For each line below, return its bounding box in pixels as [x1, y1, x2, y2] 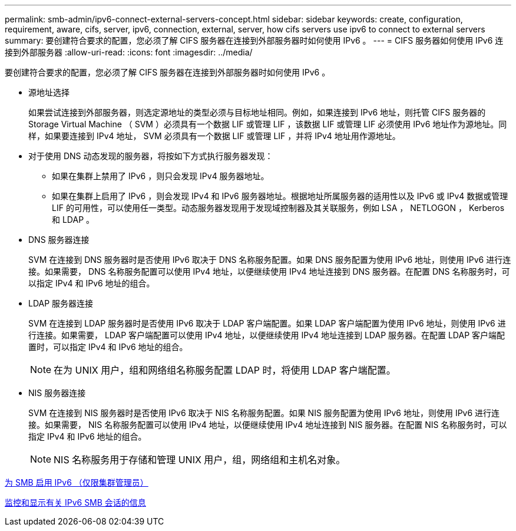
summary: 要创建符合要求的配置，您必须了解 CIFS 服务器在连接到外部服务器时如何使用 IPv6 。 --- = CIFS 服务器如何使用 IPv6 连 [5, 35, 504, 45]
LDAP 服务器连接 [28, 298, 94, 308]
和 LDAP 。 [52, 215, 95, 225]
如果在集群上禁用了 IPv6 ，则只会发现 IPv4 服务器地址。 [52, 171, 269, 181]
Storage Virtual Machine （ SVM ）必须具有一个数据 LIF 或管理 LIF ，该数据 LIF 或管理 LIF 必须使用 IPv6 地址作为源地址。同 [28, 119, 507, 129]
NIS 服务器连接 [28, 388, 86, 398]
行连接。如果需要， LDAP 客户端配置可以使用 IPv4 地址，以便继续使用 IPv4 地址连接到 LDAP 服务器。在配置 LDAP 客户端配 [28, 330, 505, 340]
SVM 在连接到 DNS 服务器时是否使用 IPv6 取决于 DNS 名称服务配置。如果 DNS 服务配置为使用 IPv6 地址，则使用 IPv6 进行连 [28, 255, 511, 265]
